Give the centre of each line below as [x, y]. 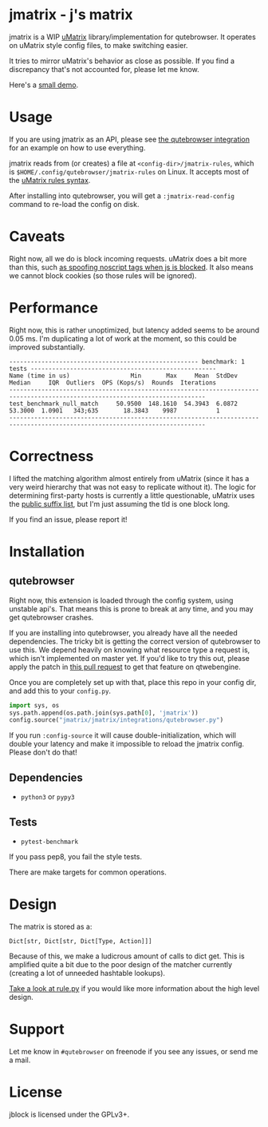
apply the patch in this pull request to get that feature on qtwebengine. [125, 667]
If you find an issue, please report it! [68, 519]
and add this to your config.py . [60, 691]
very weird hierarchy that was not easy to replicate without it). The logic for [133, 487]
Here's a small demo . [44, 85]
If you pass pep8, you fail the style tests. [76, 856]
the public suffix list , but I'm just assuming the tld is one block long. [120, 504]
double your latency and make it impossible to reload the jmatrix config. [126, 744]
